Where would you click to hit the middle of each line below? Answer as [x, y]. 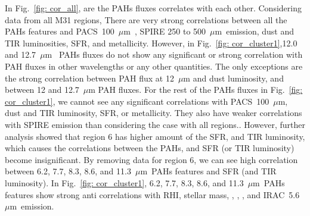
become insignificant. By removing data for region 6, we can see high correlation [151, 159]
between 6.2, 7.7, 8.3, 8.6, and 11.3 [68, 171]
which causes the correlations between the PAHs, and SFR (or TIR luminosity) [150, 148]
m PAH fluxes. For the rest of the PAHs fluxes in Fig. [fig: [196, 90]
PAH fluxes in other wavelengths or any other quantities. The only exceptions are [154, 66]
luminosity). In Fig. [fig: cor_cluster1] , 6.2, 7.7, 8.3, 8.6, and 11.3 [124, 182]
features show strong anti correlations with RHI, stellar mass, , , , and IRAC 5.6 [152, 194]
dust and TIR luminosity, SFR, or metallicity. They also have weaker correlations [154, 113]
